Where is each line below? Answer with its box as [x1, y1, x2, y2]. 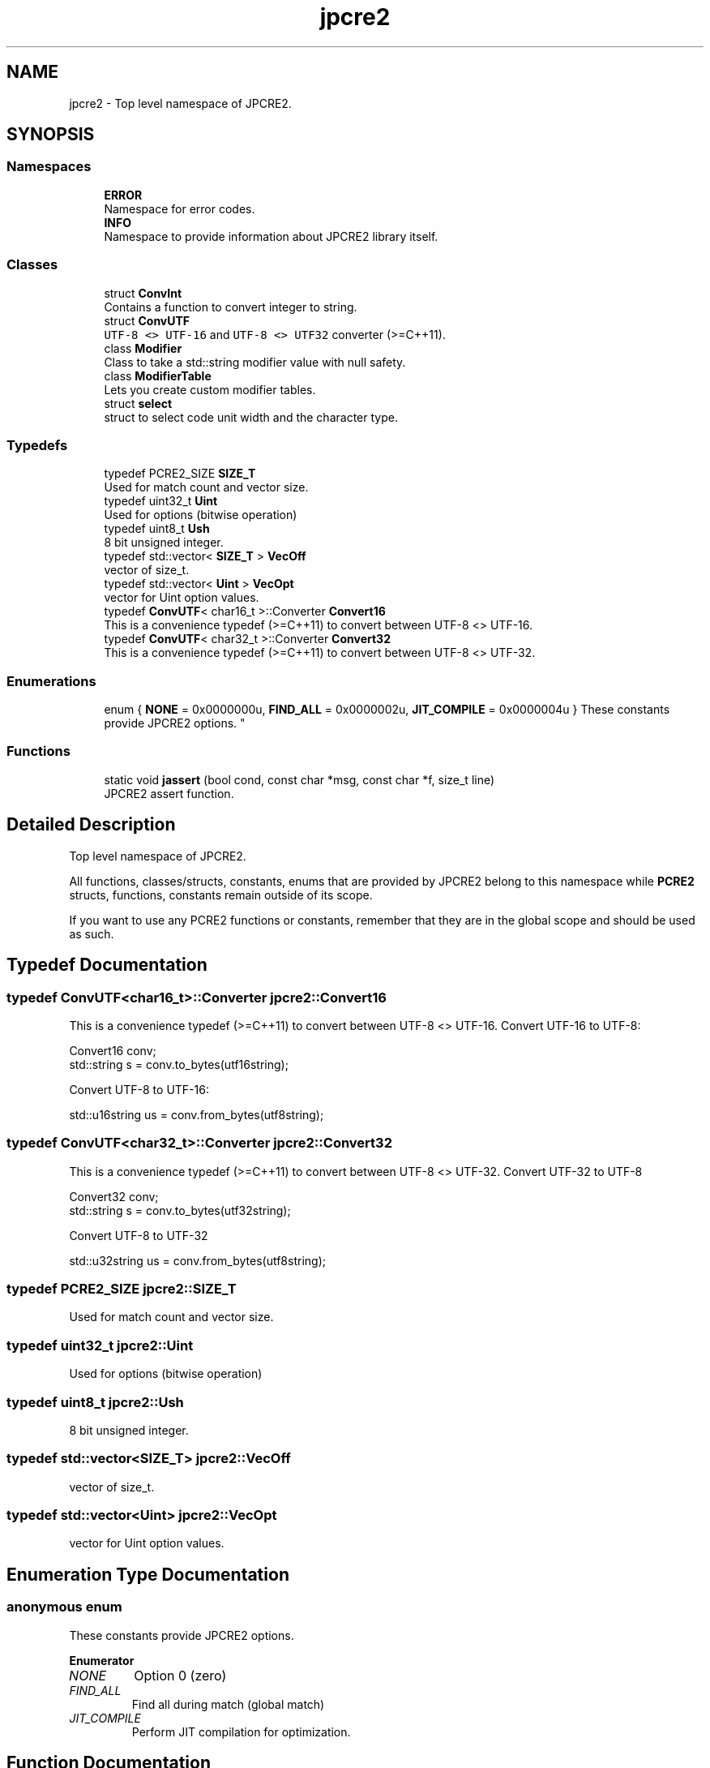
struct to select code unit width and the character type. [104, 410, 398, 424]
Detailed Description [6, 814, 176, 835]
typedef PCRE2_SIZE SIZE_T [104, 466, 256, 481]
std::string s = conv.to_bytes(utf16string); [69, 1057, 289, 1071]
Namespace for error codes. [104, 201, 255, 216]
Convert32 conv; [69, 1189, 159, 1204]
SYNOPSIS [6, 124, 95, 145]
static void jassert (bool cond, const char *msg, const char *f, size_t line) [104, 772, 495, 787]
